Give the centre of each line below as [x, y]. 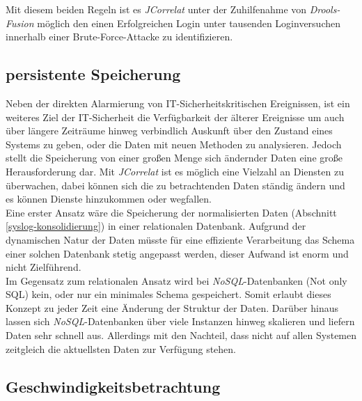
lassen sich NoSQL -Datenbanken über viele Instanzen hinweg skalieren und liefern [180, 321]
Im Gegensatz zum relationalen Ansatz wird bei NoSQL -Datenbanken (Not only [176, 280]
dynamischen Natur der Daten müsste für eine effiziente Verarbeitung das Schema [180, 239]
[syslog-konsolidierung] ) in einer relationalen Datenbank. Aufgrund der [156, 226]
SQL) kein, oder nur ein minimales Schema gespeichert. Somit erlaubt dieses [168, 294]
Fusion [20, 23]
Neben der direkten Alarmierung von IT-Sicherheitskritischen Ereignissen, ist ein [178, 103]
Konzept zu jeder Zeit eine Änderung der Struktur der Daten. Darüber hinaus [172, 307]
